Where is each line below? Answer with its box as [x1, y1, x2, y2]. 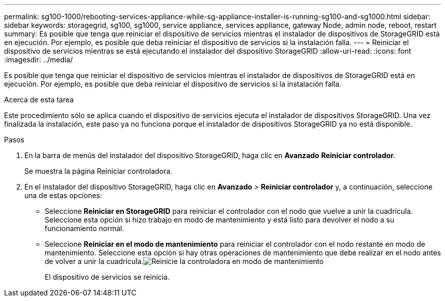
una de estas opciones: [24, 191, 103, 200]
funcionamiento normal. [45, 224, 124, 233]
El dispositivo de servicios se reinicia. [45, 273, 170, 281]
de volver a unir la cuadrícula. [45, 257, 144, 266]
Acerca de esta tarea [4, 95, 74, 104]
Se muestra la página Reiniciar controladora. [24, 167, 173, 175]
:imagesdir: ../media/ [4, 55, 73, 64]
